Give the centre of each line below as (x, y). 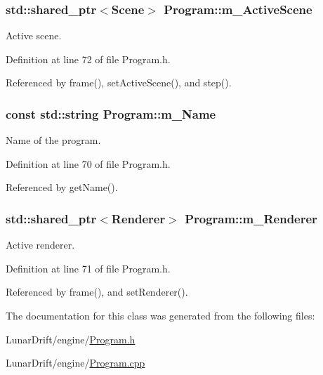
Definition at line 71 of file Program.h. (88, 268)
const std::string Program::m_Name (111, 113)
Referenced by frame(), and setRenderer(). (97, 292)
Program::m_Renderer (251, 218)
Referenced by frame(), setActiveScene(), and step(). (119, 83)
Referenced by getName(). (62, 187)
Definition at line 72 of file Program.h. (88, 59)
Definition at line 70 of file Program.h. (88, 163)
